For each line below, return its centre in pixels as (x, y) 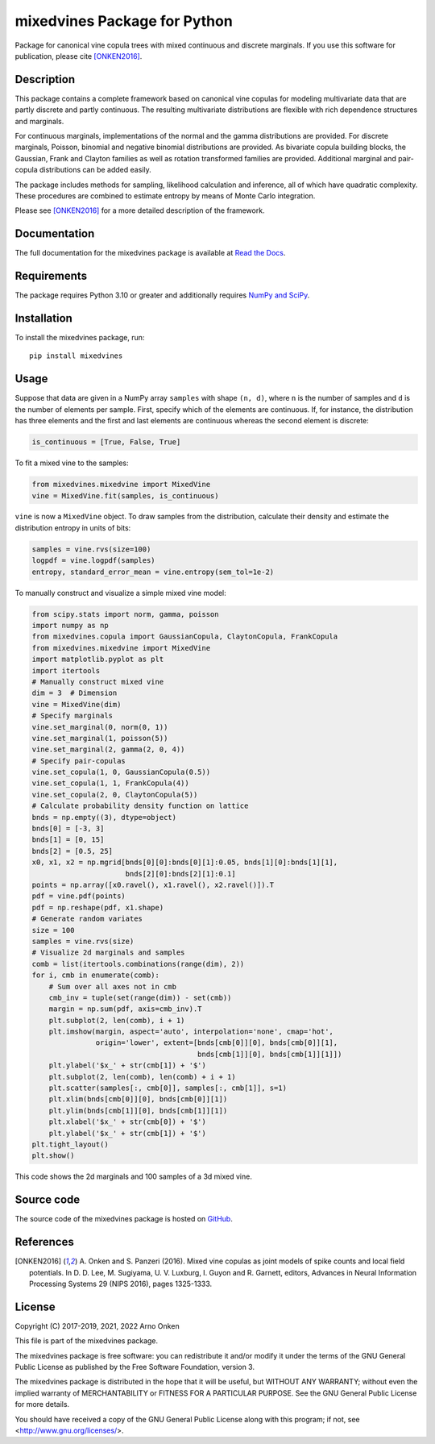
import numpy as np (70, 625)
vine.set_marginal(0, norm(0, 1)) (100, 727)
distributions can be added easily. (95, 170)
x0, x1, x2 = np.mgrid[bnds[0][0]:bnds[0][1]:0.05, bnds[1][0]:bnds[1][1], (185, 862)
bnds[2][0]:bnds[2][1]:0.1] (181, 874)
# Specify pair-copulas (79, 761)
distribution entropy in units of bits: (73, 527)
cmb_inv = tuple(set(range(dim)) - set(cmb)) (140, 997)
